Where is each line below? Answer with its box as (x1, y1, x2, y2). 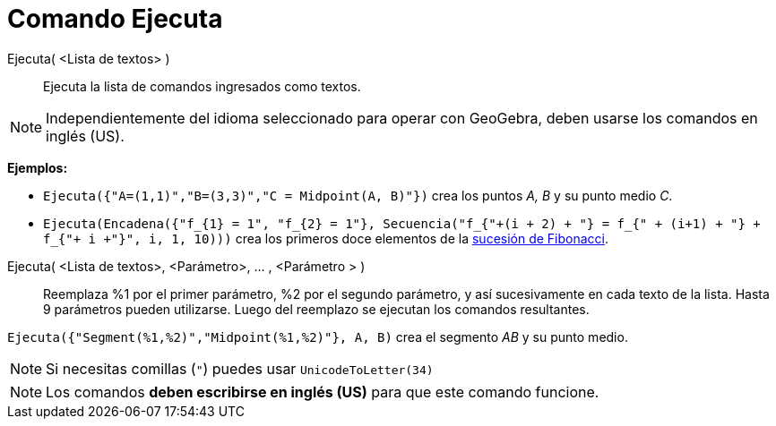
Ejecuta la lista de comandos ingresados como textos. (43, 78, 361, 94)
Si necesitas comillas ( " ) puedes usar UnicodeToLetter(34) (46, 359, 434, 378)
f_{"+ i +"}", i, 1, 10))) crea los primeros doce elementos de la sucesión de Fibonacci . (43, 230, 609, 246)
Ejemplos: (7, 159, 68, 175)
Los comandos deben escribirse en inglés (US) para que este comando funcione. (46, 382, 599, 401)
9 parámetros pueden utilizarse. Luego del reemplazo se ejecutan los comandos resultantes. (43, 301, 590, 317)
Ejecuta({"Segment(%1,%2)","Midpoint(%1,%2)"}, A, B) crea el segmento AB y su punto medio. (7, 328, 628, 345)
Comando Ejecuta (7, 4, 223, 34)
